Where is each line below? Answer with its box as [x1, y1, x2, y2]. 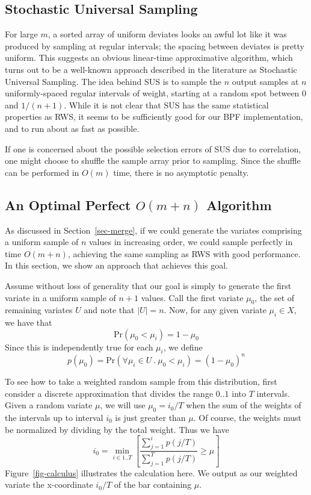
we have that [5, 316, 52, 329]
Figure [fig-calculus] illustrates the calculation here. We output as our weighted [5, 466, 298, 479]
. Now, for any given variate [164, 304, 266, 316]
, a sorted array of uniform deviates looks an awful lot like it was [48, 28, 287, 40]
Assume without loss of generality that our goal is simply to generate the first [5, 279, 292, 291]
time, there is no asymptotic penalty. [113, 166, 249, 178]
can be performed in [5, 166, 79, 178]
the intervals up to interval [5, 411, 103, 423]
